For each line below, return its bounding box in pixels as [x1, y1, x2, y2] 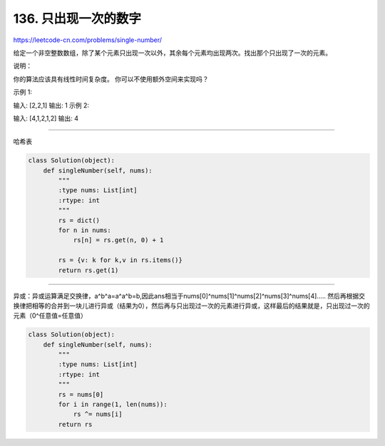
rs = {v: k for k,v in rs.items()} [58, 256, 183, 264]
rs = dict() [58, 216, 100, 224]
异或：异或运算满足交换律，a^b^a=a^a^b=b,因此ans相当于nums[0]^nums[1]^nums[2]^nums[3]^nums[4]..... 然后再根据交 [13, 291, 365, 300]
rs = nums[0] [58, 390, 104, 398]
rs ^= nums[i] [73, 410, 123, 418]
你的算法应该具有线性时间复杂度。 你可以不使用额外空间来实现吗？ [13, 75, 209, 83]
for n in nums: [58, 227, 112, 234]
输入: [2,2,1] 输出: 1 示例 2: [13, 100, 89, 110]
